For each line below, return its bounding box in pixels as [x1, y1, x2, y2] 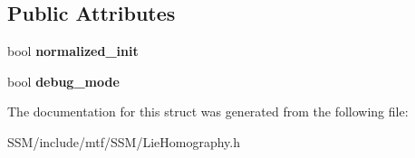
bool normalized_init [7, 42, 139, 60]
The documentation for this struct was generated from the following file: [7, 102, 409, 121]
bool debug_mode [7, 71, 120, 90]
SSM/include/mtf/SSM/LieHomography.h [7, 132, 240, 151]
